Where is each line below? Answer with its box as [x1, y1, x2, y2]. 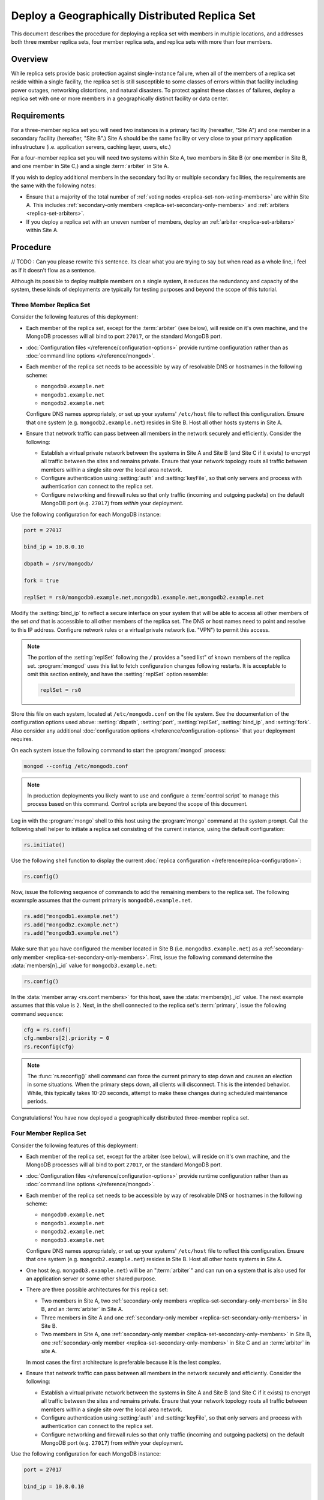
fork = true [23, 577, 59, 584]
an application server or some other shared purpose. [26, 1275, 157, 1282]
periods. [27, 1098, 48, 1105]
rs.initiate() [23, 842, 65, 848]
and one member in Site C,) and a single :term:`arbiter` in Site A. [11, 163, 169, 170]
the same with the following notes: [11, 182, 96, 189]
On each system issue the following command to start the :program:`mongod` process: [11, 746, 226, 754]
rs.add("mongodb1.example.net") [23, 913, 119, 920]
